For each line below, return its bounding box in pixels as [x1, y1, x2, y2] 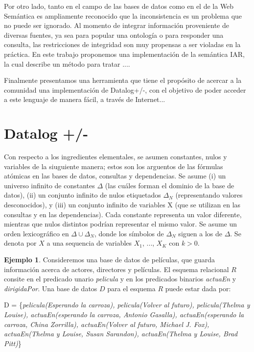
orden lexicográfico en [4, 228, 69, 238]
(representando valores [175, 190, 243, 200]
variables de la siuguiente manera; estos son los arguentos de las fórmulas [4, 161, 223, 171]
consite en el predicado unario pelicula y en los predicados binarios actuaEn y [4, 274, 236, 284]
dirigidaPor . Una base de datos [4, 283, 97, 293]
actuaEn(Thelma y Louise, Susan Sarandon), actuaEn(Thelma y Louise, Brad [4, 328, 238, 339]
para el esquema [107, 283, 156, 293]
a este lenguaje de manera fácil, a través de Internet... [4, 94, 165, 104]
